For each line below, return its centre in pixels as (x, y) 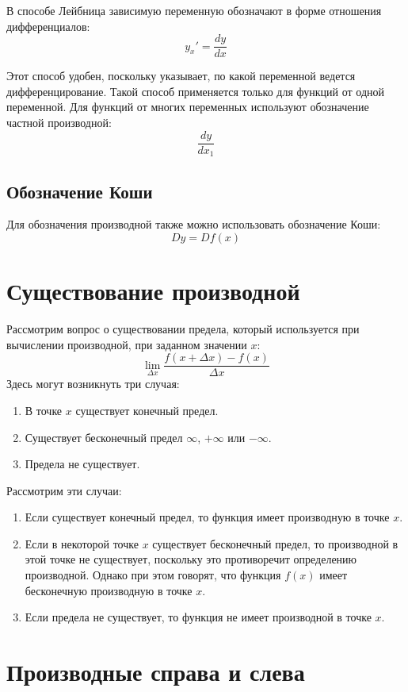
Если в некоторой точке (82, 543)
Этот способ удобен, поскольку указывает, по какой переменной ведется (181, 76)
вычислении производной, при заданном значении (127, 344)
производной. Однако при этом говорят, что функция (153, 575)
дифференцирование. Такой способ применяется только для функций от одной (196, 91)
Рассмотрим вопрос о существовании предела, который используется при (183, 329)
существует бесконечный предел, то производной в (275, 543)
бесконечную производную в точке (109, 590)
